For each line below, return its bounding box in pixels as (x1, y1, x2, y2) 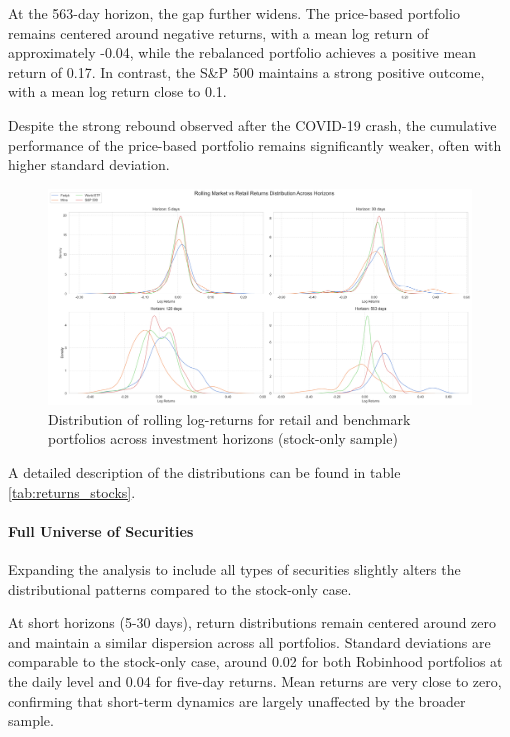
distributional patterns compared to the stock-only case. (8, 578, 352, 599)
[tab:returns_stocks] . (8, 481, 136, 502)
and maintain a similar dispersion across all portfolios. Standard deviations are (8, 631, 491, 652)
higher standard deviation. (8, 154, 170, 175)
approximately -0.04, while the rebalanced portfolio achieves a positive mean (8, 42, 477, 63)
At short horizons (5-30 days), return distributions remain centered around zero (8, 612, 497, 633)
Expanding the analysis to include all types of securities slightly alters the (8, 559, 461, 580)
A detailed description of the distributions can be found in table (8, 462, 401, 483)
